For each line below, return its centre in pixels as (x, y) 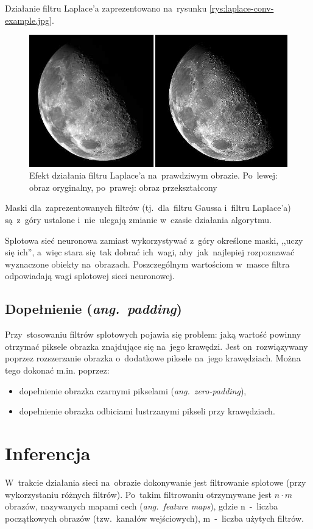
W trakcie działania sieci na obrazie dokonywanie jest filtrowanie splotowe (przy (156, 482)
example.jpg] (29, 20)
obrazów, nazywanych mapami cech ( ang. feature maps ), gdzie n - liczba (142, 506)
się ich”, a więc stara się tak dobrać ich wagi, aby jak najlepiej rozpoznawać (150, 252)
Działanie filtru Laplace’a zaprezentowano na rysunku (106, 8)
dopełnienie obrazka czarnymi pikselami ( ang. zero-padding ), (133, 390)
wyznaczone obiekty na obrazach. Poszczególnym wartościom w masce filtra (147, 264)
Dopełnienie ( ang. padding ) (93, 309)
